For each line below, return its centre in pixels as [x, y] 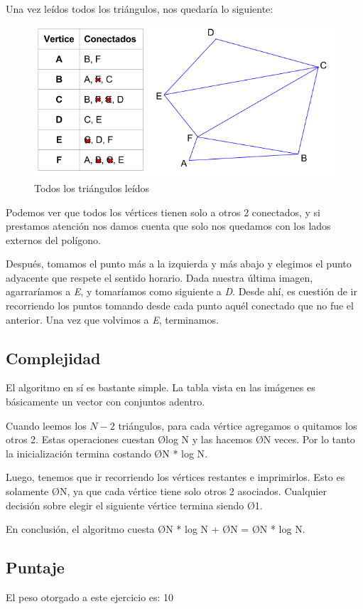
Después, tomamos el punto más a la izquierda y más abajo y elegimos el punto [179, 264]
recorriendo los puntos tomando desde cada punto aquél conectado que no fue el [180, 306]
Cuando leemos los [46, 425]
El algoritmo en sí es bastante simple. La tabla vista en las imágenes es [161, 387]
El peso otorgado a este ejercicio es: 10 [90, 597]
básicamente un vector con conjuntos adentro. [105, 402]
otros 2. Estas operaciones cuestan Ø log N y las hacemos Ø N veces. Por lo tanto [180, 439]
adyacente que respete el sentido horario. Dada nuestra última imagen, [159, 277]
